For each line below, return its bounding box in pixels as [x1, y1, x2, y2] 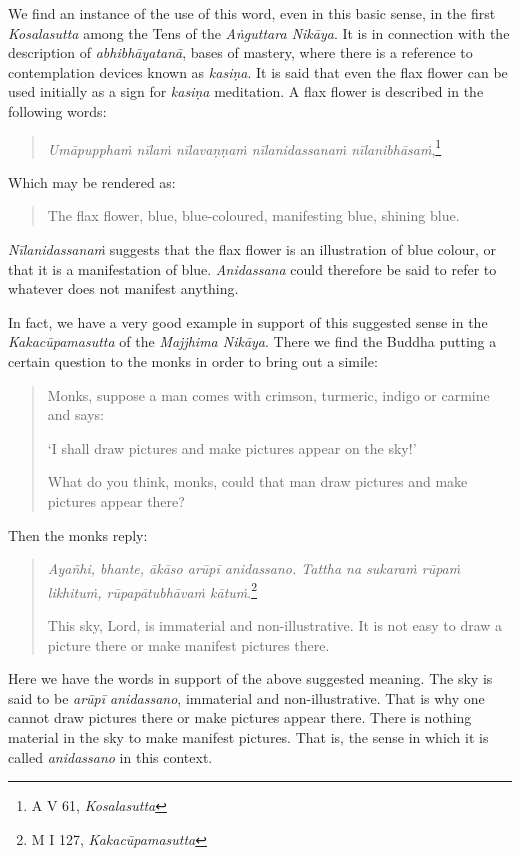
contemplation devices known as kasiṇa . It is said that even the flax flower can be [8, 61, 508, 82]
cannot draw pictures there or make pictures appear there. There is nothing [8, 707, 472, 728]
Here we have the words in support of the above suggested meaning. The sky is [8, 668, 493, 689]
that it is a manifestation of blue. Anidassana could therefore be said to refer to [8, 258, 497, 279]
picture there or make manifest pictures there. [47, 634, 330, 655]
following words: [8, 100, 107, 121]
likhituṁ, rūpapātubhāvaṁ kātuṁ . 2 [47, 578, 258, 602]
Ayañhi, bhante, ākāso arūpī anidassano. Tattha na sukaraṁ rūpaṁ [47, 558, 461, 579]
